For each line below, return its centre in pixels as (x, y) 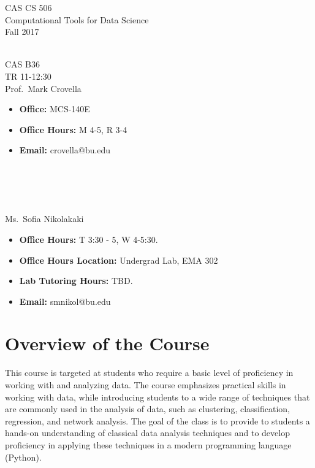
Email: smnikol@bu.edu (65, 301)
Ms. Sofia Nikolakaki (44, 219)
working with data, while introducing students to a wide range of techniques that (157, 397)
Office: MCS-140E (55, 109)
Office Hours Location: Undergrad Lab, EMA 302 (119, 260)
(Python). (23, 457)
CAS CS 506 (28, 7)
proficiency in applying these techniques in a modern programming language (148, 444)
